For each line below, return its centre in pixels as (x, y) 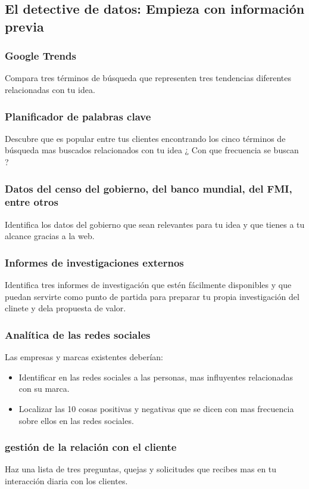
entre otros (32, 202)
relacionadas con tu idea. (50, 89)
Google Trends (40, 56)
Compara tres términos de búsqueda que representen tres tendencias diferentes (148, 78)
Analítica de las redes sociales (78, 334)
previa (24, 26)
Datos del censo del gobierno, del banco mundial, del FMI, (149, 188)
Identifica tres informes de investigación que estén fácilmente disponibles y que (148, 285)
